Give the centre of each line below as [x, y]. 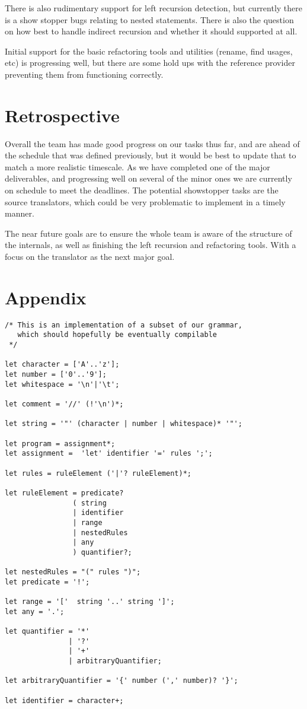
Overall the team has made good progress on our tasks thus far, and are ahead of [152, 143]
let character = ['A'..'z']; [62, 365]
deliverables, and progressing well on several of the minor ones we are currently [148, 178]
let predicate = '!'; [47, 582]
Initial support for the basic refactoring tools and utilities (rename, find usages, [149, 51]
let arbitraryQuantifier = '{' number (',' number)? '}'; [121, 681]
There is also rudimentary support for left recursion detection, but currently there [154, 8]
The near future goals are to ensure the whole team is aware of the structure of [148, 233]
